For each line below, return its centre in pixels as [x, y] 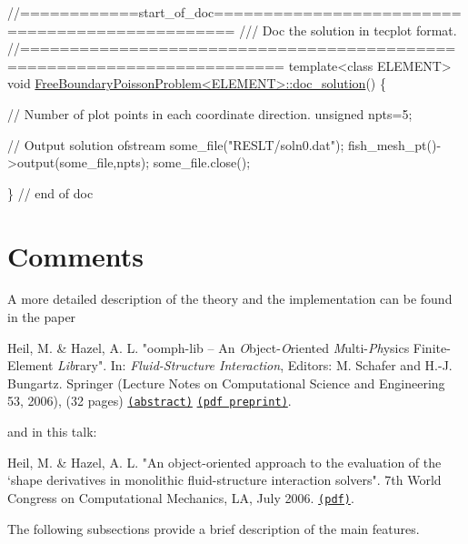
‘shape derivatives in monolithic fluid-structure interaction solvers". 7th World [224, 480]
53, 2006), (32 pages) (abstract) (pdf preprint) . [149, 401]
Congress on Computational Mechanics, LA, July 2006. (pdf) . [181, 497]
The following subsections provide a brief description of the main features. [214, 528]
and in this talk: [52, 432]
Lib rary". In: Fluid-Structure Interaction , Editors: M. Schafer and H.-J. [255, 365]
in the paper [42, 317]
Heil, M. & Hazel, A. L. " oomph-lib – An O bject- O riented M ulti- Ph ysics [209, 347]
